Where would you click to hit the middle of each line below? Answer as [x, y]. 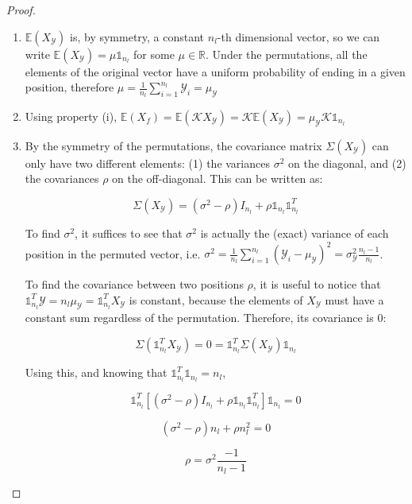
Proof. [21, 10]
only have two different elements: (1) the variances [147, 163]
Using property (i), [71, 116]
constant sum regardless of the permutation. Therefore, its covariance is [199, 318]
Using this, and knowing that [96, 372]
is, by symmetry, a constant [137, 36]
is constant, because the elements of [216, 299]
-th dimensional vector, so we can [298, 36]
